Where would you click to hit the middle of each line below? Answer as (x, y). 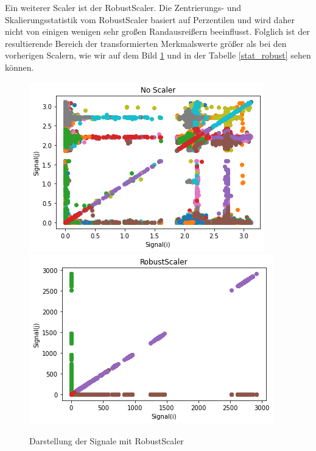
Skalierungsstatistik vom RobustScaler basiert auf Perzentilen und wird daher (150, 19)
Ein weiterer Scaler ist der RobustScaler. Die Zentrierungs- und (123, 7)
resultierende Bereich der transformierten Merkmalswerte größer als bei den (146, 43)
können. (19, 67)
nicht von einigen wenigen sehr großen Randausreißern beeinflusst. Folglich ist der (157, 31)
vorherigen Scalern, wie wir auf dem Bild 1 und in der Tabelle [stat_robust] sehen (158, 55)
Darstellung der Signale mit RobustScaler (107, 440)
